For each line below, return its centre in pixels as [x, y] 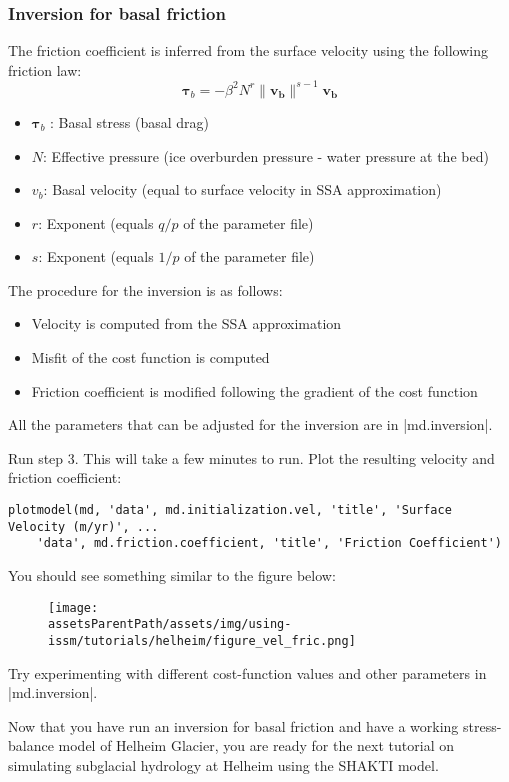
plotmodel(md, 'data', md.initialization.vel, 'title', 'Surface [230, 510]
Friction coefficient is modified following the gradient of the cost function [254, 390]
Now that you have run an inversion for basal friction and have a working [233, 725]
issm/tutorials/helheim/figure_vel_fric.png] [202, 640]
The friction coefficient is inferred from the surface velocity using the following [248, 50]
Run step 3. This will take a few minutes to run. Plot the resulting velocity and [251, 457]
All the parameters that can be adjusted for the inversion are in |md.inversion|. [250, 424]
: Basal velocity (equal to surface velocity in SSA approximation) [242, 189]
